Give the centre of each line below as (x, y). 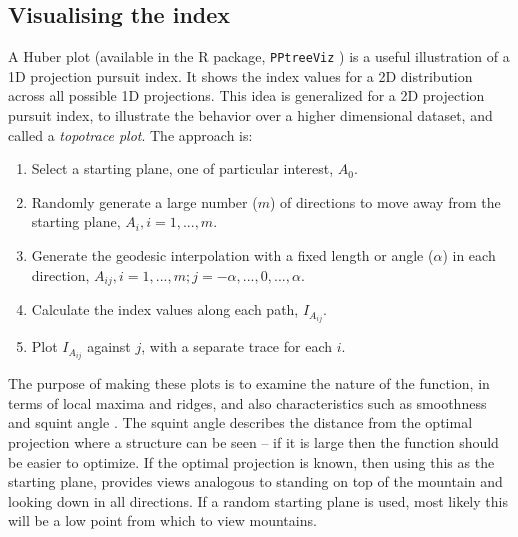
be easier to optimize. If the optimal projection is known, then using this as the (251, 461)
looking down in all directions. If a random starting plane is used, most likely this (258, 500)
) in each (469, 255)
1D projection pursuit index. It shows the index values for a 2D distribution (240, 75)
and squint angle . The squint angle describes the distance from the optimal (240, 422)
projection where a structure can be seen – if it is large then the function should (253, 442)
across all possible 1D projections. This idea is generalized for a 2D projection (246, 95)
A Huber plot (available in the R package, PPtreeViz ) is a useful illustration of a (259, 56)
